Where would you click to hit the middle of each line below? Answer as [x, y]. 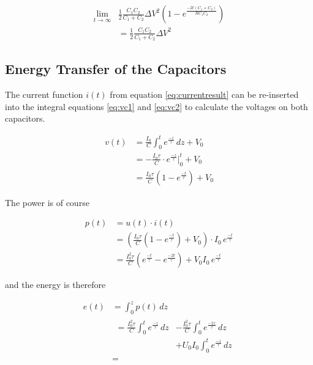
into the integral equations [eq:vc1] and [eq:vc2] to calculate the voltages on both [156, 106]
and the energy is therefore [55, 285]
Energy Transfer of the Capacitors [116, 69]
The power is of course [47, 202]
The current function [44, 94]
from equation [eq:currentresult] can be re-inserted [204, 94]
